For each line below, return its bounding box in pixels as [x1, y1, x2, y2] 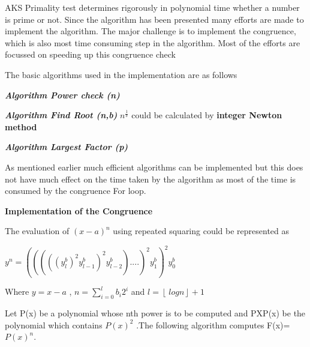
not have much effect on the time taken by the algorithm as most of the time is [5, 172, 296, 185]
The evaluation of [5, 225, 70, 237]
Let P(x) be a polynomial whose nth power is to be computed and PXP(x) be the [5, 307, 306, 319]
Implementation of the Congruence [5, 204, 153, 217]
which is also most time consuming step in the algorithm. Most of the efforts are [5, 36, 300, 49]
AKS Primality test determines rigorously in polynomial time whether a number [5, 1, 300, 13]
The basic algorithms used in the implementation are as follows [5, 68, 237, 80]
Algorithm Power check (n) [5, 88, 120, 101]
